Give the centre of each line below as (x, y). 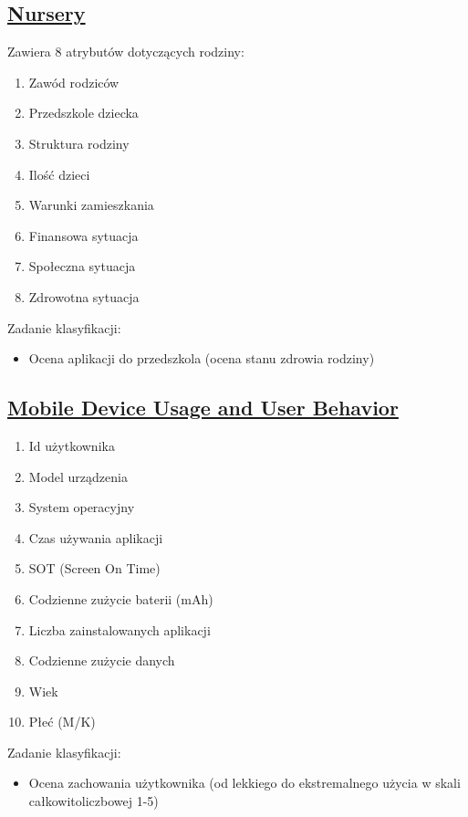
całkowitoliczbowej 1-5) (94, 801)
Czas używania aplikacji (96, 537)
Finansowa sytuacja (83, 235)
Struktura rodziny (79, 143)
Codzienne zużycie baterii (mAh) (121, 598)
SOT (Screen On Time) (94, 568)
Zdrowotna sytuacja (84, 296)
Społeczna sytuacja (82, 266)
